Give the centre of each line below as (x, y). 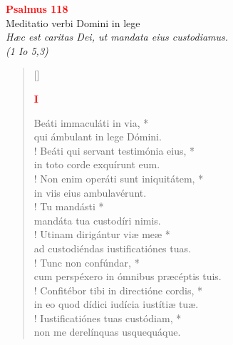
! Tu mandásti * (69, 206)
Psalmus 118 (37, 9)
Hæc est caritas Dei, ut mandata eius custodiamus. (117, 37)
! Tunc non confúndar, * (87, 262)
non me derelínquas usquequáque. (107, 332)
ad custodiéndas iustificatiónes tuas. (112, 248)
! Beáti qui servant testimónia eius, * (114, 150)
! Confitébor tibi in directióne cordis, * (118, 290)
